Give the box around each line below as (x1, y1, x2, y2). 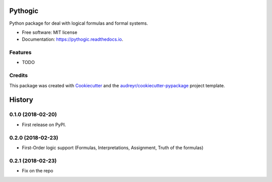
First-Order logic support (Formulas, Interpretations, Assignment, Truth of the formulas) (22, 144, 203, 151)
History (9, 96, 34, 104)
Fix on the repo (22, 168, 53, 174)
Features (9, 49, 32, 56)
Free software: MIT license (22, 29, 78, 35)
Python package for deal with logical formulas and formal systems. (9, 20, 148, 26)
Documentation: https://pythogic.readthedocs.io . (22, 36, 123, 42)
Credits (9, 72, 28, 79)
